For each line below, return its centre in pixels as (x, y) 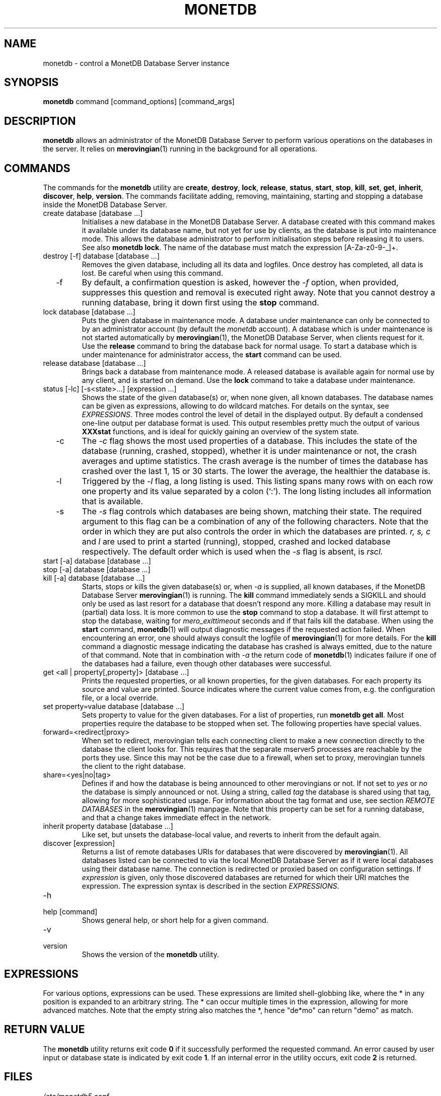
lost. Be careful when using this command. (152, 273)
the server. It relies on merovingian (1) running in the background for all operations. (180, 149)
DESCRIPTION (40, 121)
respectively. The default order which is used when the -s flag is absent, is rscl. (232, 552)
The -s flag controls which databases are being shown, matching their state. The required (252, 512)
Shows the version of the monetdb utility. (150, 955)
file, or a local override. (120, 698)
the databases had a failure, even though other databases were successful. (207, 664)
